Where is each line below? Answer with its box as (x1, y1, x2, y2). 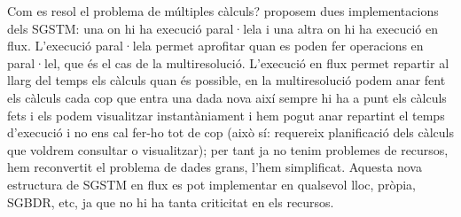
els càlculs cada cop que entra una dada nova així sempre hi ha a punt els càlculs (7, 88, 447, 106)
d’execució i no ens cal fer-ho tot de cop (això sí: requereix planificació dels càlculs (7, 123, 454, 142)
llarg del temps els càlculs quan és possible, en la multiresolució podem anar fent (7, 71, 446, 89)
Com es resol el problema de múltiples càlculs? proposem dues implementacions (7, 2, 439, 19)
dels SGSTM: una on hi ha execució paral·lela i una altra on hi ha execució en (7, 19, 438, 37)
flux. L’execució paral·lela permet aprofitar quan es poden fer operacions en (7, 36, 424, 55)
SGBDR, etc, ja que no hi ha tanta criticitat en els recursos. (7, 192, 334, 211)
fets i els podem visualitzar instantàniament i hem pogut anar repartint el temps (7, 105, 445, 124)
